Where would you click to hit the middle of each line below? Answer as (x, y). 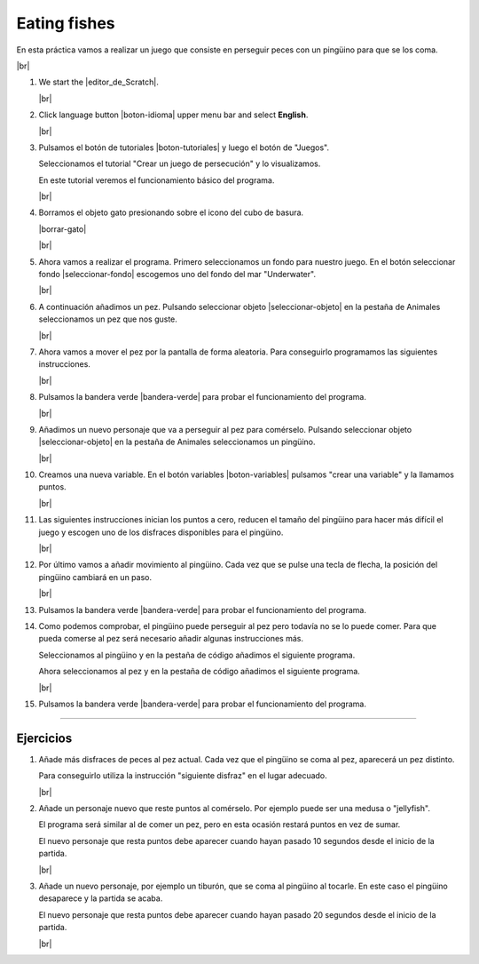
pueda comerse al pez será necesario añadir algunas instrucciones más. (171, 639)
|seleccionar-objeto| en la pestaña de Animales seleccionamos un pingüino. (177, 442)
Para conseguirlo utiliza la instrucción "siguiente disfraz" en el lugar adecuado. (183, 776)
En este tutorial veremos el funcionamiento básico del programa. (157, 180)
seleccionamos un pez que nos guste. (108, 319)
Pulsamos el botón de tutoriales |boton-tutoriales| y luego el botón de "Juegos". (184, 147)
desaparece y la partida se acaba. (101, 898)
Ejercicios (44, 738)
